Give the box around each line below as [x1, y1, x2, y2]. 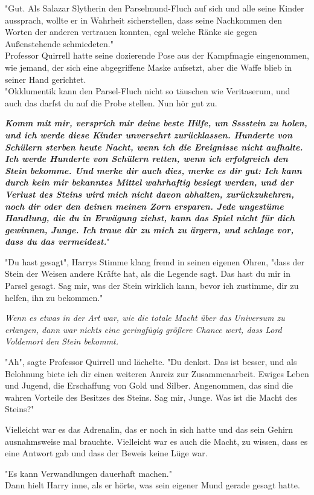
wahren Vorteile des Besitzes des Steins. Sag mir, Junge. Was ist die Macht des [5, 390, 297, 403]
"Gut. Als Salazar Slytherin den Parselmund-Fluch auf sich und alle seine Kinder [5, 2, 304, 14]
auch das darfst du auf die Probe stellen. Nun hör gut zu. [5, 96, 217, 109]
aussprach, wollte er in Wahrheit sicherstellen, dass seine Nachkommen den [5, 13, 283, 26]
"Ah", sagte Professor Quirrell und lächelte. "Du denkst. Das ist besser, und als [5, 355, 297, 368]
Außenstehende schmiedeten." [5, 37, 114, 50]
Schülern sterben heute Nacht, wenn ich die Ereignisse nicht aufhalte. [5, 140, 303, 153]
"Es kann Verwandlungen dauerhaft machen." [5, 467, 172, 479]
